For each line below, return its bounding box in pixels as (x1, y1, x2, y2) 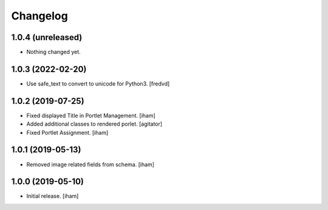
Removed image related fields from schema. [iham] (26, 161, 155, 168)
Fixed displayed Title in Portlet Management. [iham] (26, 112, 156, 119)
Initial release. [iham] (26, 192, 79, 200)
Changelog (11, 9, 68, 22)
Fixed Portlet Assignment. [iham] (26, 129, 109, 136)
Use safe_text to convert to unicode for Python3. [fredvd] (26, 80, 170, 87)
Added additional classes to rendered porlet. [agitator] (26, 120, 163, 127)
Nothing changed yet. (26, 49, 81, 56)
